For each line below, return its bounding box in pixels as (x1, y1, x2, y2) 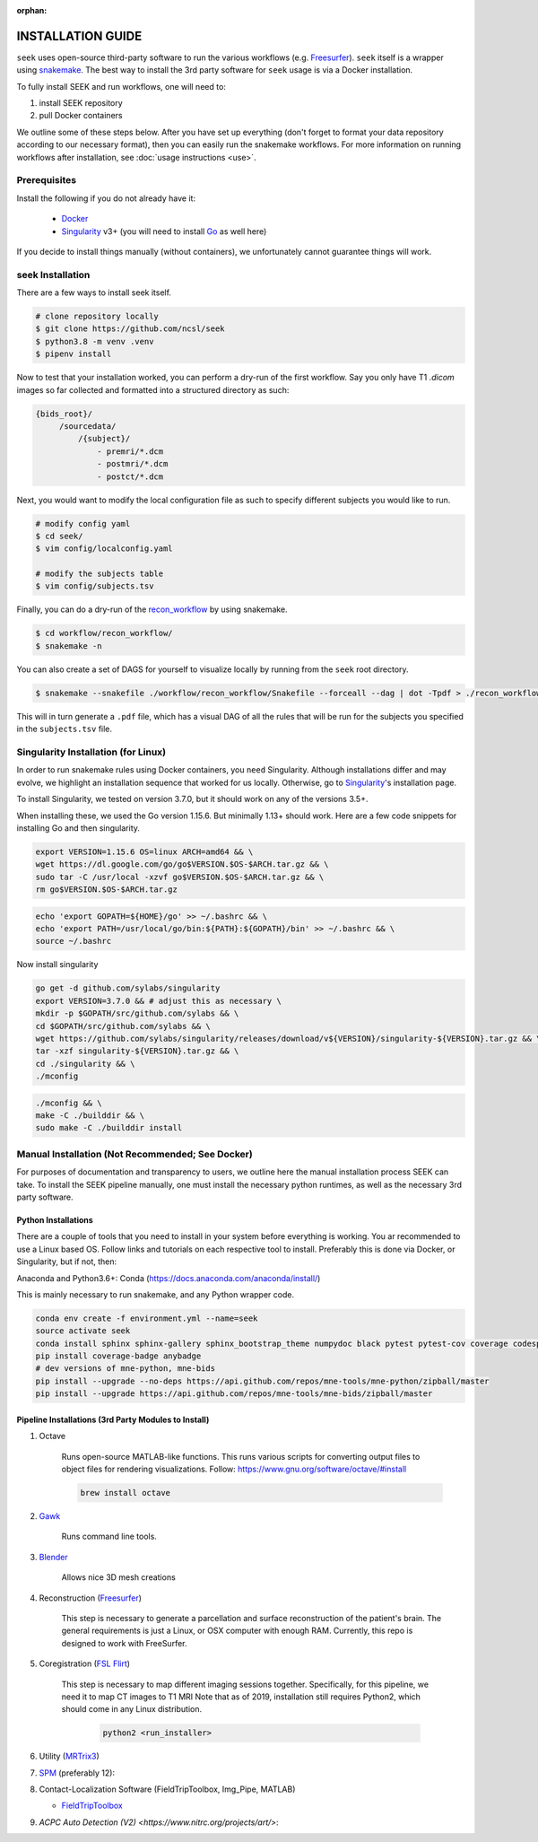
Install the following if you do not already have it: (16, 193, 196, 204)
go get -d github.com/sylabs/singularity (35, 983, 221, 993)
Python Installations (16, 1214, 93, 1225)
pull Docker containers (39, 110, 123, 121)
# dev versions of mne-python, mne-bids (35, 1364, 215, 1374)
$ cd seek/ (35, 530, 83, 541)
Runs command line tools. (61, 1531, 157, 1542)
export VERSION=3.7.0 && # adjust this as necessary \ (35, 996, 282, 1006)
